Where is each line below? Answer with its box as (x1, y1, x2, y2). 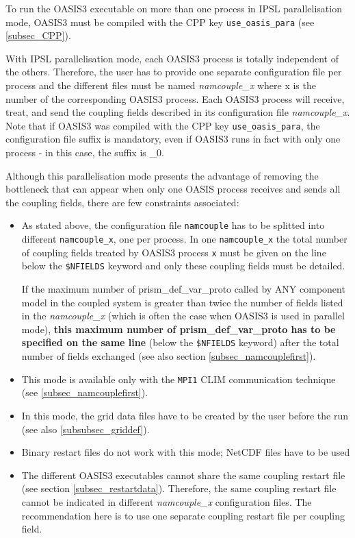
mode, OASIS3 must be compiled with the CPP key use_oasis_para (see (5, 14, 315, 29)
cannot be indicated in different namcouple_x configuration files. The (21, 494, 312, 509)
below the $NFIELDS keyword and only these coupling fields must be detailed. (21, 258, 345, 273)
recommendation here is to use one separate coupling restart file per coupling (21, 508, 345, 522)
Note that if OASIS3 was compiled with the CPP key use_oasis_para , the (5, 118, 320, 132)
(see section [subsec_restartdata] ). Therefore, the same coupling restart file (21, 481, 337, 496)
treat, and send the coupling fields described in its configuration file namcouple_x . (5, 105, 350, 119)
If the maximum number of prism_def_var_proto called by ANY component (21, 282, 345, 296)
